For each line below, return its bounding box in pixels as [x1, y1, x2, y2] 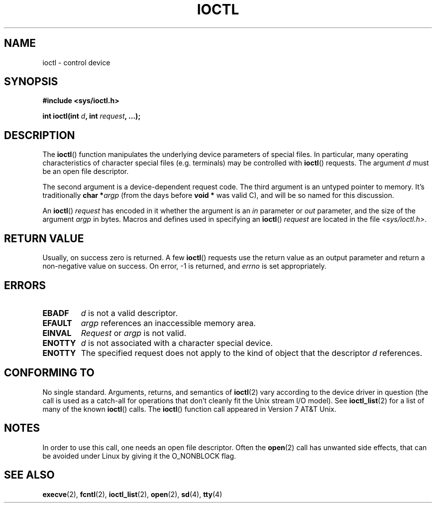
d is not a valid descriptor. [81, 308, 178, 318]
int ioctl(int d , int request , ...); [42, 112, 141, 121]
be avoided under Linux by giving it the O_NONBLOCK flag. [42, 451, 236, 460]
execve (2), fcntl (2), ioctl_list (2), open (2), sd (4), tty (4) [42, 490, 222, 499]
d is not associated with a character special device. [81, 338, 273, 348]
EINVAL [42, 328, 72, 338]
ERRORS [4, 279, 46, 292]
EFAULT [42, 318, 72, 328]
